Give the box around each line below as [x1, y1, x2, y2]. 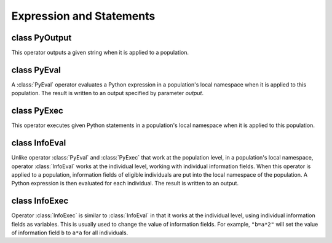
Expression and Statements [11, 9, 156, 23]
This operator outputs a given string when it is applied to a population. [11, 49, 189, 56]
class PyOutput [11, 33, 72, 43]
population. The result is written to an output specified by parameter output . [11, 90, 204, 97]
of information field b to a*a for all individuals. [11, 229, 128, 236]
